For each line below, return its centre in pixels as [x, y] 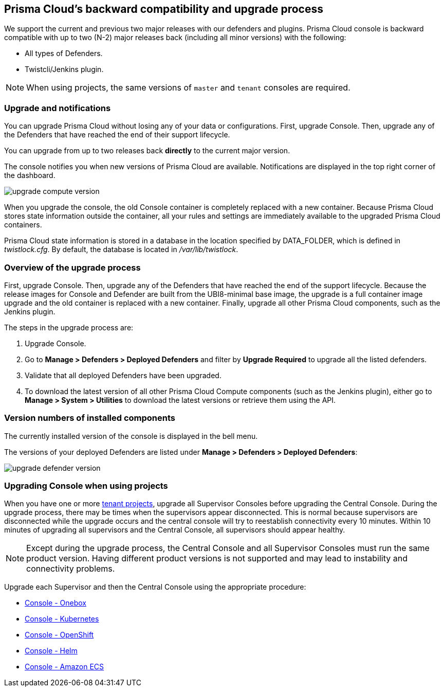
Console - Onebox [55, 603]
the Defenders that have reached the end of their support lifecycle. [117, 135]
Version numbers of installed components [90, 418]
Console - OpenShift [59, 635]
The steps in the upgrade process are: [69, 327]
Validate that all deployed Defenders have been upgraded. [123, 375]
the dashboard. [30, 175]
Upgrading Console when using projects [86, 486]
